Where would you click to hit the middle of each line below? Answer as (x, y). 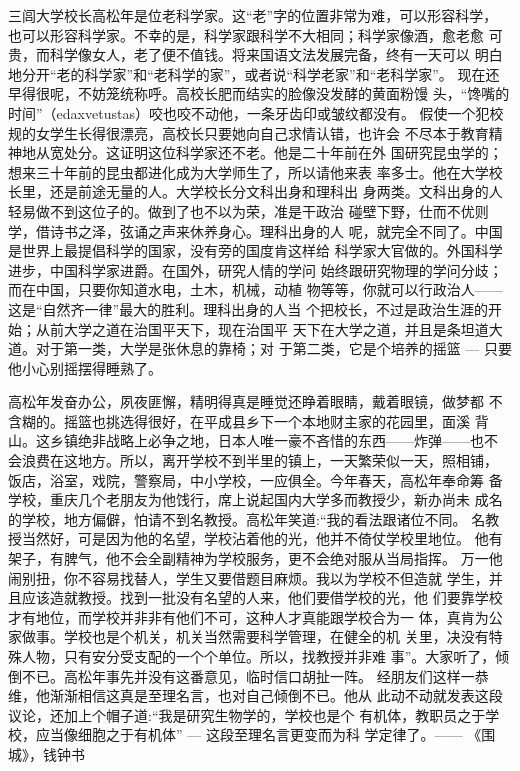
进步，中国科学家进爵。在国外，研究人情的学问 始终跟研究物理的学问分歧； (255, 269)
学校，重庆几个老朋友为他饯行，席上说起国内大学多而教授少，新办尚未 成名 (255, 499)
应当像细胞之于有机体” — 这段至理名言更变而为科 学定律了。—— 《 (258, 734)
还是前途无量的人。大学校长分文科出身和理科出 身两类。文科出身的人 (276, 191)
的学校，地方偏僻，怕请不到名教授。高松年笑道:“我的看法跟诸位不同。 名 (247, 518)
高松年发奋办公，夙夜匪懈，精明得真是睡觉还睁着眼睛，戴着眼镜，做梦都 (246, 401)
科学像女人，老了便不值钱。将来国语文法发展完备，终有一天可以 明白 (276, 54)
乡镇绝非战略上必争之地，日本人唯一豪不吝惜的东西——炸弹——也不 (273, 440)
